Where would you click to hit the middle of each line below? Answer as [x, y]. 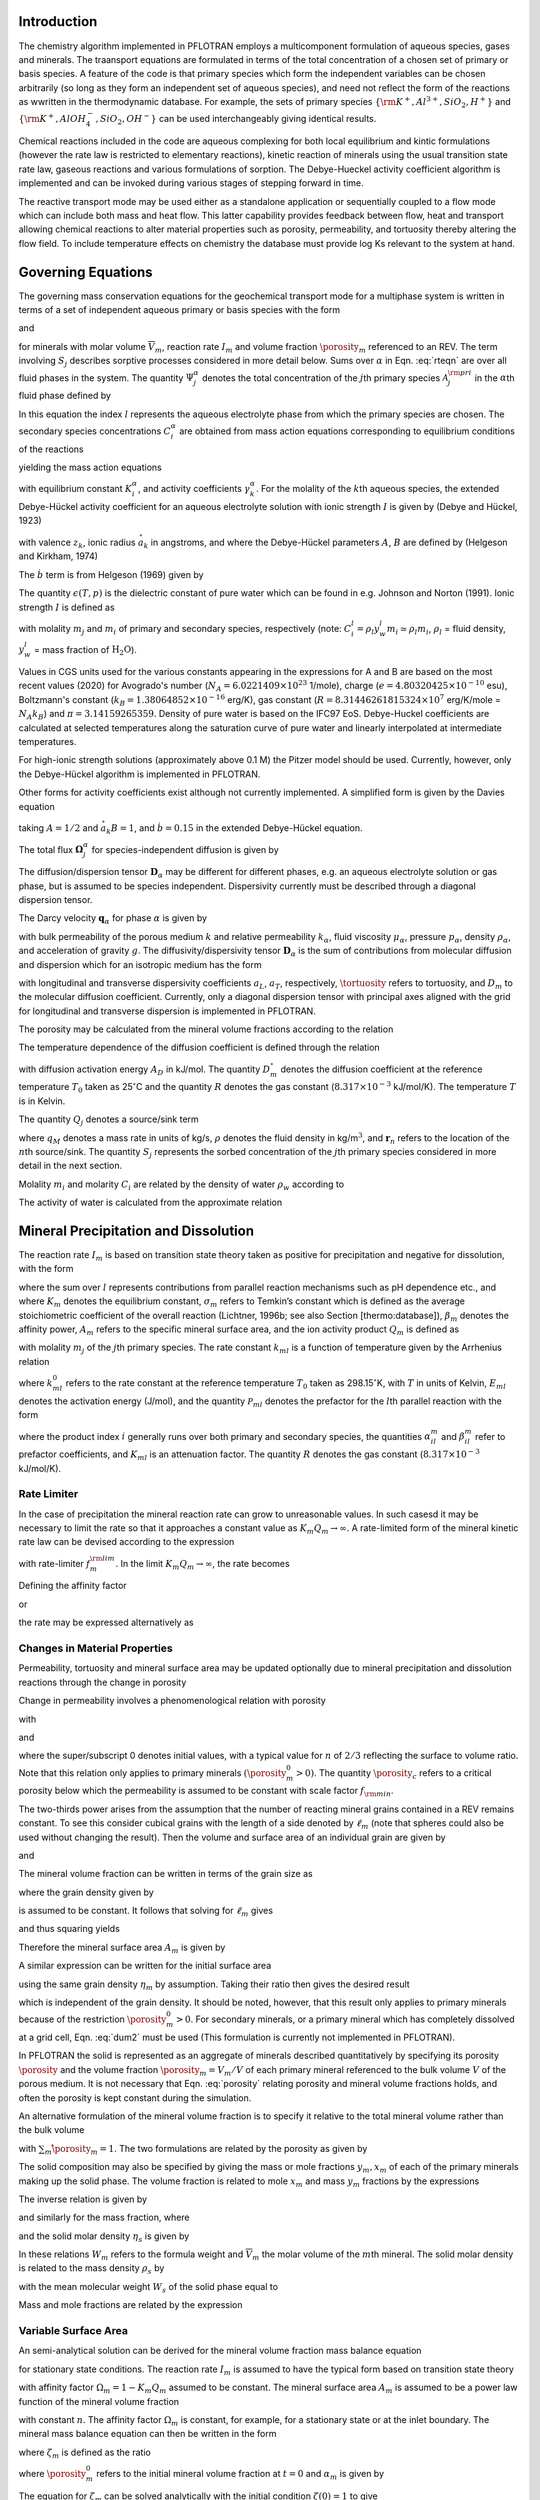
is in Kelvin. [42, 1101]
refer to [490, 1436]
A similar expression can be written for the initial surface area [145, 1966]
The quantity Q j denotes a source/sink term [108, 1120]
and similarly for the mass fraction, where [104, 2217]
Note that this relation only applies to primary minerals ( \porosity [152, 1772]
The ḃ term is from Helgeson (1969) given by [111, 574]
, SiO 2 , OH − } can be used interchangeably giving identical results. [236, 119]
